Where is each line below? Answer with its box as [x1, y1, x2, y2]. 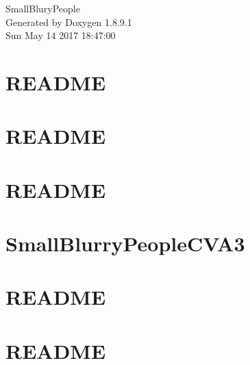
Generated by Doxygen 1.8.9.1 [5, 14, 132, 29]
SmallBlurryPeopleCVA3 [5, 229, 245, 257]
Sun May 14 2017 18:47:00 [5, 28, 116, 42]
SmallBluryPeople [5, 1, 80, 15]
